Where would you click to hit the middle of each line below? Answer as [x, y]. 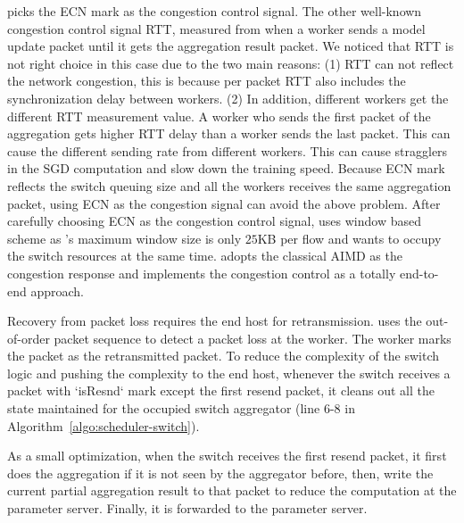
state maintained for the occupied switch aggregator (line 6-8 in [181, 408]
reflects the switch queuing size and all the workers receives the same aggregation [229, 185]
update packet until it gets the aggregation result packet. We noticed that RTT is [231, 46]
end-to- [419, 273]
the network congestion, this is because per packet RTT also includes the [207, 81]
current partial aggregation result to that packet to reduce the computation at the [232, 490]
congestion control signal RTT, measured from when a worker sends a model [216, 28]
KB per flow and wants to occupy [349, 238]
